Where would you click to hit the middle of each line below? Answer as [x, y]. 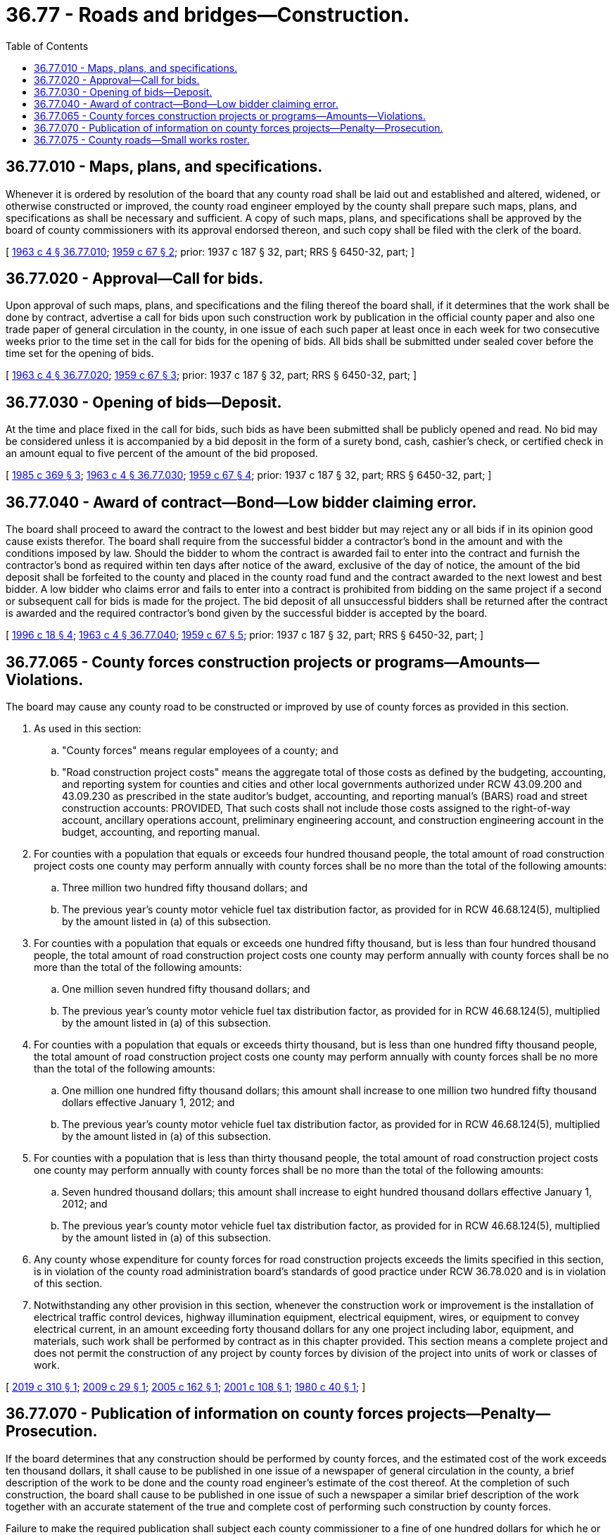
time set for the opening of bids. [80, 353]
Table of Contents [47, 46]
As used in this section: [88, 728]
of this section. [68, 1283]
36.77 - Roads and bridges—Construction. [208, 15]
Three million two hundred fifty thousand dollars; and [185, 887]
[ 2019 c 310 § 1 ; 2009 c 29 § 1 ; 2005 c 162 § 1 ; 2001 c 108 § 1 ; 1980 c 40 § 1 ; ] [186, 1386]
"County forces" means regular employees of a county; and [200, 750]
